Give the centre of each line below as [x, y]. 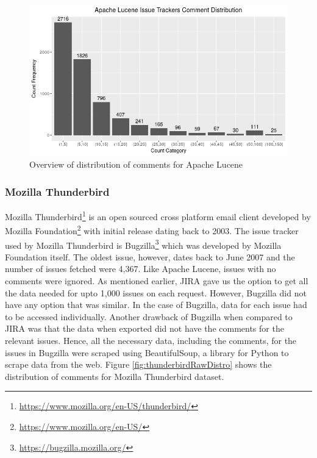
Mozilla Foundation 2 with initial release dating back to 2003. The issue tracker [152, 230]
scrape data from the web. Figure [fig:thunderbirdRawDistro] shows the [138, 364]
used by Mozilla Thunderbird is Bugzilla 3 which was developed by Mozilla [143, 244]
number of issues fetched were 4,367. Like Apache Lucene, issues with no [141, 269]
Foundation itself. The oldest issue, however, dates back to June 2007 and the [150, 256]
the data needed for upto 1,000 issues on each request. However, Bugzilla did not [156, 292]
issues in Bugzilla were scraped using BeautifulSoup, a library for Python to [147, 352]
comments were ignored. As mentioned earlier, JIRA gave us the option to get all [157, 281]
